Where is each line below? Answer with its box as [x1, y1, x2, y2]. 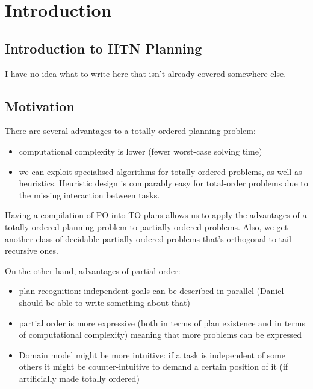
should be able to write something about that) [19, 296, 190, 308]
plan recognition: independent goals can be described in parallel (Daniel [19, 284, 284, 297]
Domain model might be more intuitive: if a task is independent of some [19, 348, 286, 361]
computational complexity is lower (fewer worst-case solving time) [19, 144, 262, 157]
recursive [5, 244, 37, 257]
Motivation [5, 96, 75, 115]
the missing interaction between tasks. [19, 188, 160, 201]
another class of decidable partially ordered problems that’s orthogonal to [5, 232, 276, 245]
